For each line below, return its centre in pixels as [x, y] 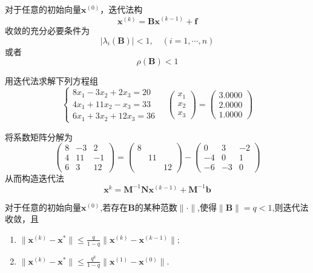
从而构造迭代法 [35, 178]
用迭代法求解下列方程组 [51, 81]
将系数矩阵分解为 [39, 136]
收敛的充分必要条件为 [47, 31]
